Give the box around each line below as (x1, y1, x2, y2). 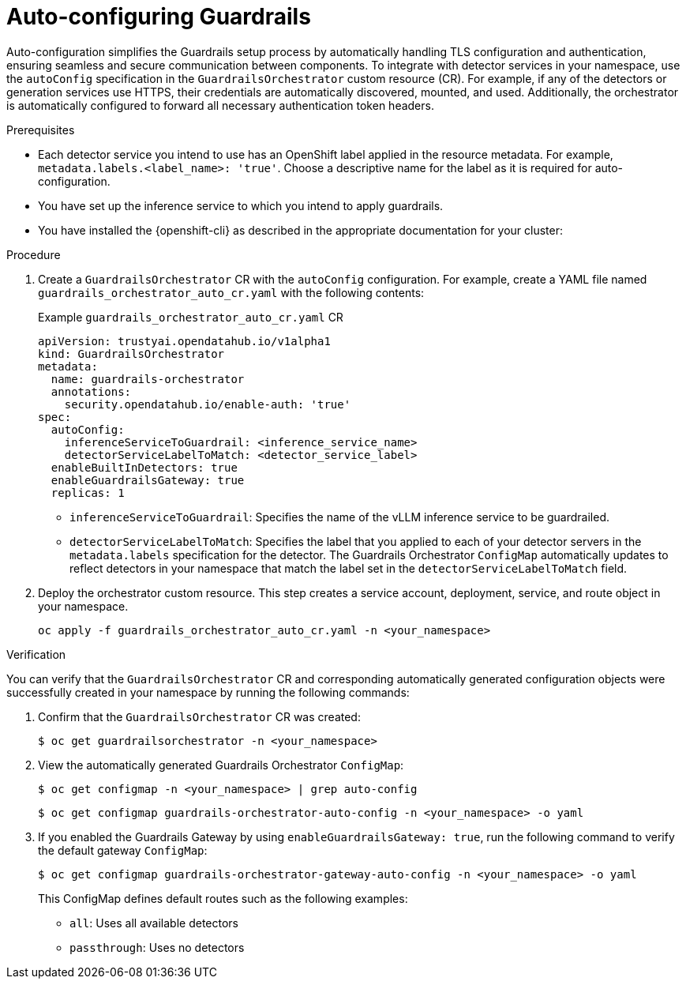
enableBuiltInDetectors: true (51, 461, 238, 474)
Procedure (6, 247, 61, 261)
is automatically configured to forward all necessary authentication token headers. (6, 98, 434, 112)
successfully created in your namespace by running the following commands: (6, 685, 410, 699)
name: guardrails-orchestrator (51, 372, 245, 385)
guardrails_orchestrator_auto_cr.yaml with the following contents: (38, 285, 425, 299)
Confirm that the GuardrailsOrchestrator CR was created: (38, 709, 361, 724)
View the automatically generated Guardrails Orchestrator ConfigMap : (38, 758, 404, 772)
